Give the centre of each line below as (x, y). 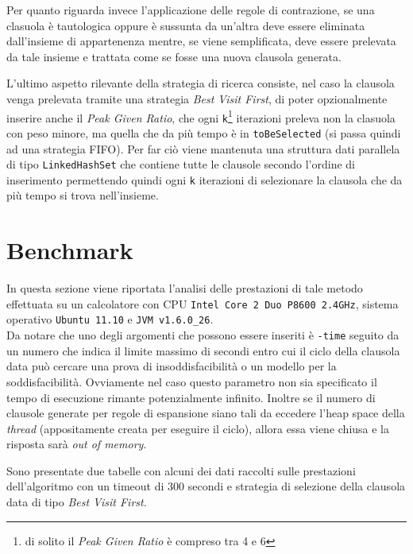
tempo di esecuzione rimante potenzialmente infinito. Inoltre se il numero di (191, 397)
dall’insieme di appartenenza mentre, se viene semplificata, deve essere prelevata (201, 41)
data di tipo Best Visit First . (77, 502)
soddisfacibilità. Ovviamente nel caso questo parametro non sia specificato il (192, 381)
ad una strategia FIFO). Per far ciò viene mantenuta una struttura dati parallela (203, 148)
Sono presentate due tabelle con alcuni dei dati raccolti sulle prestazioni (181, 470)
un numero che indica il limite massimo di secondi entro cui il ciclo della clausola (203, 350)
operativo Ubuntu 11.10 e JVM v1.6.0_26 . (110, 319)
